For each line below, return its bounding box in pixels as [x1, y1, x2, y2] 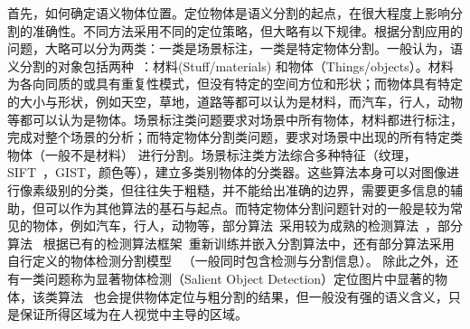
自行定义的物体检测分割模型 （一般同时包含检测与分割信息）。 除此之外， [7, 251, 446, 270]
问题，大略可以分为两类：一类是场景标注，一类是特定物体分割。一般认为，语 [7, 39, 463, 58]
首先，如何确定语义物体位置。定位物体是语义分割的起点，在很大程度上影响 [7, 4, 450, 22]
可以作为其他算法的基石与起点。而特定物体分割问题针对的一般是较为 [44, 198, 450, 217]
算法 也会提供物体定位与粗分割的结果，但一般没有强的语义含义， [57, 287, 448, 305]
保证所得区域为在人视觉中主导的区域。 [19, 305, 248, 324]
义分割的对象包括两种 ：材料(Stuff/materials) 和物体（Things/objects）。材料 [7, 56, 454, 75]
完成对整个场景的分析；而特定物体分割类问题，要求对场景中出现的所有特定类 [7, 127, 463, 146]
